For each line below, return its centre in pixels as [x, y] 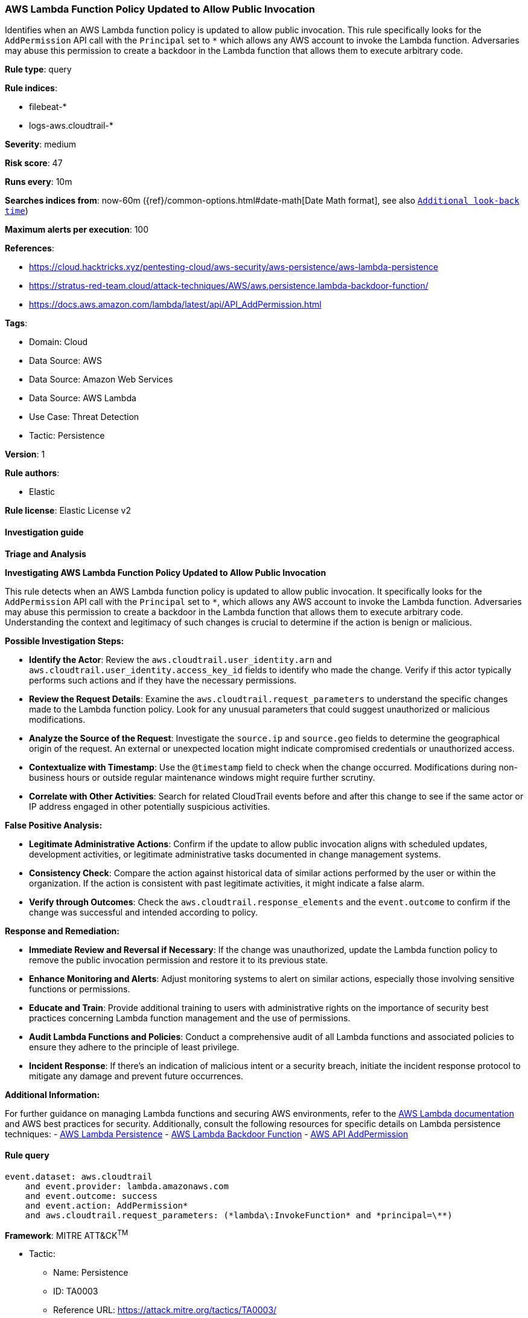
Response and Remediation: [62, 931]
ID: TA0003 [76, 1291]
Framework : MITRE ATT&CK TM [67, 1234]
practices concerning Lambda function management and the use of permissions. [190, 1018]
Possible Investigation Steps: [65, 641]
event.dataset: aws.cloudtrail [79, 1176]
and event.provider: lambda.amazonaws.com [127, 1186]
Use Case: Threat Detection [84, 417]
